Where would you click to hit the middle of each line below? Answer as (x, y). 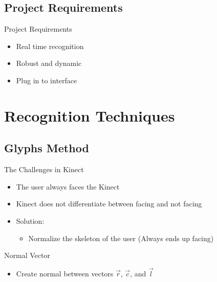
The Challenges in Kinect (44, 169)
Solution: (30, 220)
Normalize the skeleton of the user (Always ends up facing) (121, 238)
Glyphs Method (47, 148)
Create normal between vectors (65, 273)
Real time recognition (50, 46)
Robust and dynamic (49, 63)
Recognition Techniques (90, 115)
